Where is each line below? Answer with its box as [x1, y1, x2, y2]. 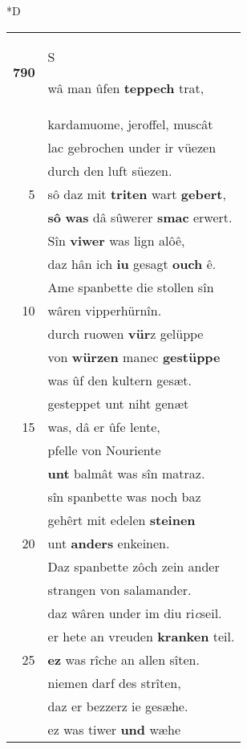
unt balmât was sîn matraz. [47, 463, 205, 482]
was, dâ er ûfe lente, [47, 417, 160, 436]
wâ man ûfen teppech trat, [47, 78, 204, 97]
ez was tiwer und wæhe [47, 719, 181, 739]
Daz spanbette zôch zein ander [47, 556, 220, 576]
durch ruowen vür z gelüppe [47, 324, 204, 343]
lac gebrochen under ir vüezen [47, 137, 217, 157]
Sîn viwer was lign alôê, [47, 230, 185, 250]
